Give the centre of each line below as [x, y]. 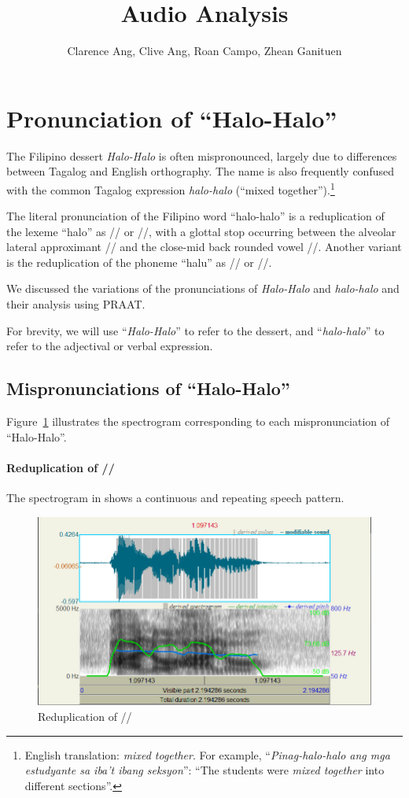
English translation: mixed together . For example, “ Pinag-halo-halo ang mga [207, 754]
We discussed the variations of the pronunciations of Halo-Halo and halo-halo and [203, 288]
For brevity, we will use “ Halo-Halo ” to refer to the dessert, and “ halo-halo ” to [195, 330]
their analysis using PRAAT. [76, 304]
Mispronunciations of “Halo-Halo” [148, 388]
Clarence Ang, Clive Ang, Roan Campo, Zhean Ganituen [204, 51]
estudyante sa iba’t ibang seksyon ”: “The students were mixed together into [204, 770]
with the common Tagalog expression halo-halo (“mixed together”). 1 [171, 188]
